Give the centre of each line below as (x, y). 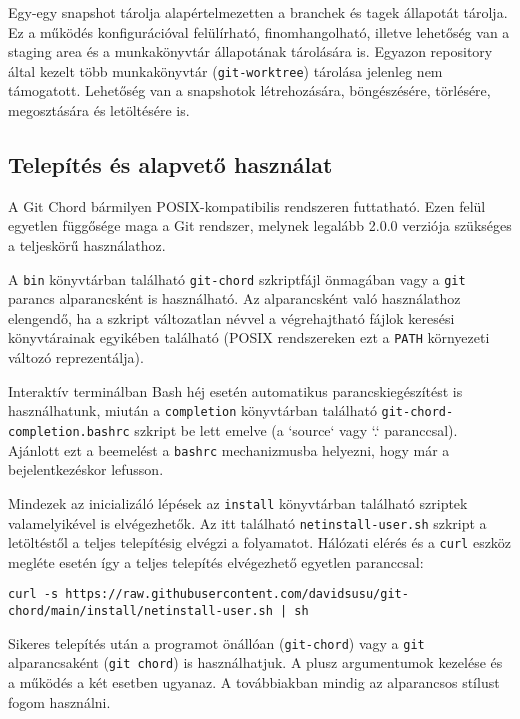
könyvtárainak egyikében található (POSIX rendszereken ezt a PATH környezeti (249, 337)
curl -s (33, 594)
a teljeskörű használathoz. (87, 245)
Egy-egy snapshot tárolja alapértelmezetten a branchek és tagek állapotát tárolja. (258, 12)
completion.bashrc (69, 431)
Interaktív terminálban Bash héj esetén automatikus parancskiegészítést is (235, 390)
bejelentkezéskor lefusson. (86, 469)
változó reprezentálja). (76, 357)
